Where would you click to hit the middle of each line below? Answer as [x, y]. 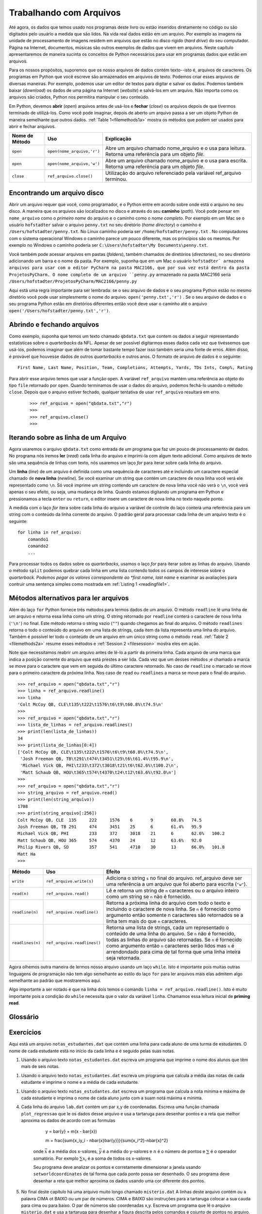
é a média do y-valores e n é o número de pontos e [154, 1151]
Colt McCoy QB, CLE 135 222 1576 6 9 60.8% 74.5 [110, 820]
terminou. [116, 179]
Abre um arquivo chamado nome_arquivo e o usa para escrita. [176, 161]
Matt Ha [27, 854]
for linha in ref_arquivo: [50, 532]
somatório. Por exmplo [56, 1158]
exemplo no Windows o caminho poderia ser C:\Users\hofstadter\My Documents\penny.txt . [108, 245]
